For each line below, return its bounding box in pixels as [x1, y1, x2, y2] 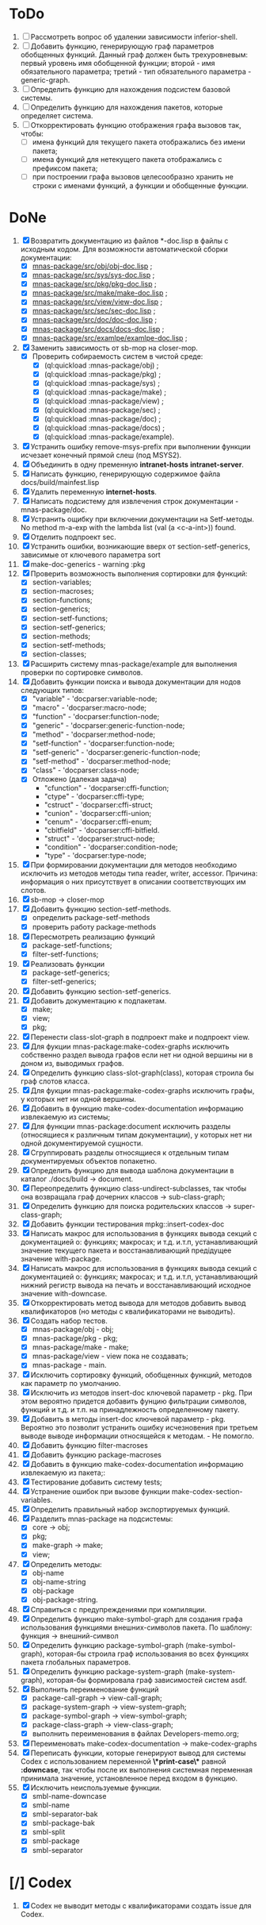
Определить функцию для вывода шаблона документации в [30, 1166, 234, 1175]
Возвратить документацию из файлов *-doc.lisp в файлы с [30, 236, 229, 246]
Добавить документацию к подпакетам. [30, 995, 167, 1005]
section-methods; [32, 631, 91, 641]
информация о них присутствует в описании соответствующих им [20, 877, 246, 887]
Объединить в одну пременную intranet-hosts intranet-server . [30, 460, 245, 469]
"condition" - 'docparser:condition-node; [44, 842, 178, 852]
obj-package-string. [32, 1595, 98, 1604]
